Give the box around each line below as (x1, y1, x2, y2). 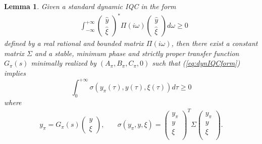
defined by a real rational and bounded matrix (4, 38, 144, 49)
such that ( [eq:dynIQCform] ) (152, 58, 240, 68)
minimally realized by (31, 58, 96, 68)
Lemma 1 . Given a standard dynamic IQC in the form (4, 1, 176, 11)
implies (4, 67, 26, 78)
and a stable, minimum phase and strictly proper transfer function (34, 47, 239, 58)
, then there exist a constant (171, 38, 258, 49)
